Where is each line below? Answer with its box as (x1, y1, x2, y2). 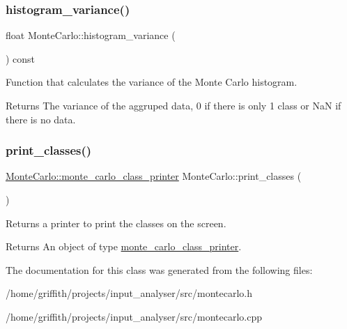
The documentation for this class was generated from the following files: (6, 262, 313, 277)
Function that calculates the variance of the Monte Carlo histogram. (6, 75, 298, 89)
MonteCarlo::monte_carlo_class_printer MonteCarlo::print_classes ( (6, 169, 302, 183)
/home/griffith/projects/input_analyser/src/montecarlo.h (6, 286, 252, 300)
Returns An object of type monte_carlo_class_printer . (6, 239, 242, 254)
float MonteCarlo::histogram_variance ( (6, 28, 176, 43)
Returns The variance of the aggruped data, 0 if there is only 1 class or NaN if (6, 98, 341, 112)
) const (6, 51, 36, 66)
